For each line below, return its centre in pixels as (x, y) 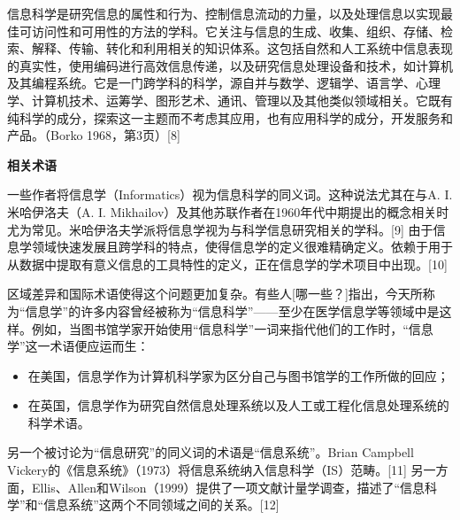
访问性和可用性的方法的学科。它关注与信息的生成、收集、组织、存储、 (236, 31)
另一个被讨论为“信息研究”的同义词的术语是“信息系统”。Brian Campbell (211, 452)
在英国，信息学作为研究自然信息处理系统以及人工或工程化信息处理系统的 (238, 405)
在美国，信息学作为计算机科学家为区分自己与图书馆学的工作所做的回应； (238, 375)
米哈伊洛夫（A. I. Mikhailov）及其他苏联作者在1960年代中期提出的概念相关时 (228, 211)
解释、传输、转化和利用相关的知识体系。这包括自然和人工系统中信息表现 (242, 48)
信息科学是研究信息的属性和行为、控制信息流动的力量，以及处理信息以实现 (224, 13)
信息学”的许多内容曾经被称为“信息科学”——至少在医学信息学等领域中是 (232, 310)
